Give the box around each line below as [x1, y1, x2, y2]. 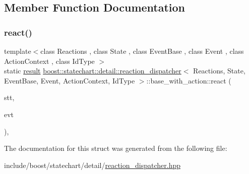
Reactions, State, [193, 65, 245, 76]
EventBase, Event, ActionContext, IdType [4, 75, 135, 85]
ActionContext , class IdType [4, 55, 95, 66]
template [4, 46, 31, 56]
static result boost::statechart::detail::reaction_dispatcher [4, 65, 181, 76]
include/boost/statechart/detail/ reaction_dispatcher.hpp [4, 159, 181, 170]
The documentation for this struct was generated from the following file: [4, 143, 227, 153]
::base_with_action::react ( [146, 75, 231, 85]
